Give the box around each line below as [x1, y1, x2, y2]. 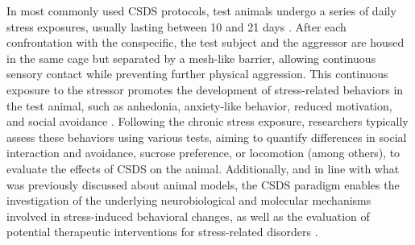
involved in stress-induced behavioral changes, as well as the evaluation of [6, 207, 370, 224]
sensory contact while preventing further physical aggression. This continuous [6, 65, 388, 82]
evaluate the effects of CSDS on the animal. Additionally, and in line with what [6, 160, 400, 176]
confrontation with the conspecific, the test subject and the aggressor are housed [6, 34, 405, 51]
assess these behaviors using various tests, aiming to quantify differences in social [6, 128, 407, 145]
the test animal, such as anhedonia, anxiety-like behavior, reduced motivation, [6, 97, 392, 114]
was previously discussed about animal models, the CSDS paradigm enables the [6, 176, 400, 193]
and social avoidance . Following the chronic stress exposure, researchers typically [6, 113, 409, 130]
